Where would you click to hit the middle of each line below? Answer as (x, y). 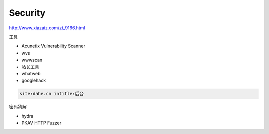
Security (27, 13)
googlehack (34, 81)
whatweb (31, 73)
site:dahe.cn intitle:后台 (52, 94)
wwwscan (32, 60)
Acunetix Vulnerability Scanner (54, 46)
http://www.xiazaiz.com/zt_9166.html (47, 28)
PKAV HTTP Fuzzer (42, 123)
